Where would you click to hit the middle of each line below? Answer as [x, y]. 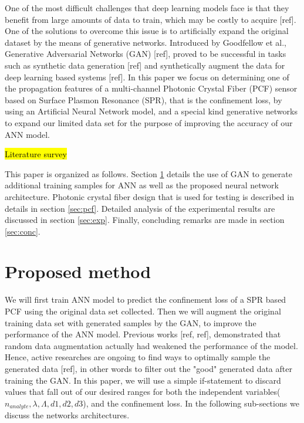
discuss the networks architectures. [67, 415]
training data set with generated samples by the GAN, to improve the [131, 322]
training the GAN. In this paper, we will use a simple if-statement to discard [143, 380]
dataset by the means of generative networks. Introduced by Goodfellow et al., [146, 42]
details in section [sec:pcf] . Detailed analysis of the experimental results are [140, 208]
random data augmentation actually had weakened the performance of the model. [151, 345]
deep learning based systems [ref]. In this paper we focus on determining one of [147, 77]
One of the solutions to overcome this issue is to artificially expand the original [147, 31]
